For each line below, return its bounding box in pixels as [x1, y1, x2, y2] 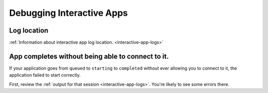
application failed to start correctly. [9, 72, 81, 78]
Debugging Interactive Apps [9, 7, 128, 18]
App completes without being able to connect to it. [9, 52, 169, 60]
